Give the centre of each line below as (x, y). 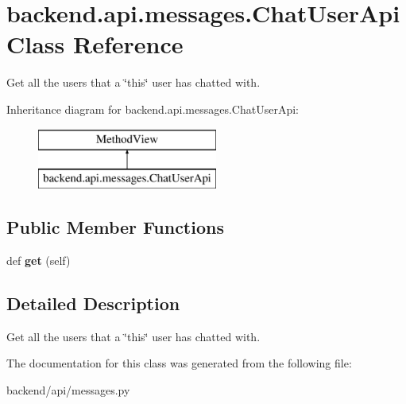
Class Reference (95, 44)
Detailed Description (93, 303)
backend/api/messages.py (68, 389)
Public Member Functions (115, 227)
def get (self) (39, 260)
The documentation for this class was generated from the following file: (179, 363)
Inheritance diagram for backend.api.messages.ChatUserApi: (153, 109)
